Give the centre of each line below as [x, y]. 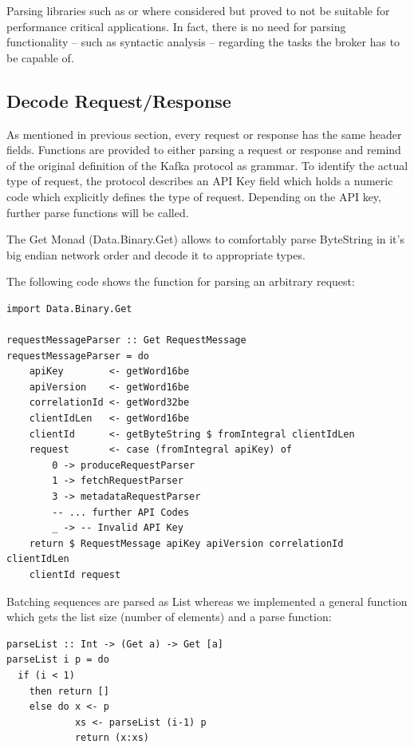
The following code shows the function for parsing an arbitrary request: [181, 281]
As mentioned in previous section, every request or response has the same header [204, 134]
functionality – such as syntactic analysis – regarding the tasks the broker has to [203, 42]
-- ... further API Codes [121, 512]
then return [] [69, 691]
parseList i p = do [58, 660]
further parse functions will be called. [98, 212]
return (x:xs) [112, 738]
